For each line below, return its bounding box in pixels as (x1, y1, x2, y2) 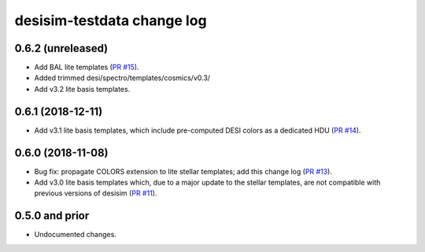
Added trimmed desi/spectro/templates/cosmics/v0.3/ (34, 73, 211, 82)
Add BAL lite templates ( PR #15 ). (34, 63, 139, 72)
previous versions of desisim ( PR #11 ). (34, 188, 157, 198)
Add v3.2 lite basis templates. (34, 84, 131, 93)
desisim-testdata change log (14, 12, 208, 29)
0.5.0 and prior (14, 209, 90, 223)
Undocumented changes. (34, 230, 117, 239)
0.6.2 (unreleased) (14, 42, 109, 55)
